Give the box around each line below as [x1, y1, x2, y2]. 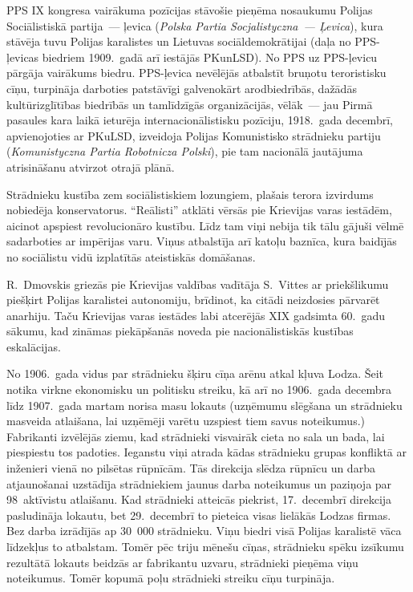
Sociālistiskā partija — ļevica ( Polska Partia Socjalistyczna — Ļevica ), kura [6, 17, 383, 34]
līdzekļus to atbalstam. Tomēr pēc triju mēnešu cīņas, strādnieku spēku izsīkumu [6, 538, 404, 554]
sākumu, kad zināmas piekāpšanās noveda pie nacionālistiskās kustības [6, 322, 354, 339]
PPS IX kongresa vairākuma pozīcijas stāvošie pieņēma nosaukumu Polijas [6, 2, 373, 18]
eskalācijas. [6, 338, 61, 355]
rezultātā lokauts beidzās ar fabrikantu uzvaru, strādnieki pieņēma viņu [6, 553, 358, 570]
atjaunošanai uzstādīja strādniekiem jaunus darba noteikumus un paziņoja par [6, 475, 392, 492]
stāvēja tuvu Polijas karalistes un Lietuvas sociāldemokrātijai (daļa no [6, 33, 351, 50]
